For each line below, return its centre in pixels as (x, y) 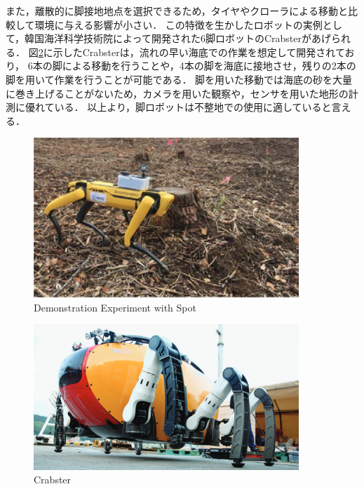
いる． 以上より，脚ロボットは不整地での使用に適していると (193, 107)
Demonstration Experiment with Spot (115, 307)
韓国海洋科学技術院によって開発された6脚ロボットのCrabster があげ (178, 38)
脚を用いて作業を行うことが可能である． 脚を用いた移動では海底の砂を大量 (179, 79)
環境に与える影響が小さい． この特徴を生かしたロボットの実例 (178, 24)
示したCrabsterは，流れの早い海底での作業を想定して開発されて (199, 52)
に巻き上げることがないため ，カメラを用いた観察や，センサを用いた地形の (177, 93)
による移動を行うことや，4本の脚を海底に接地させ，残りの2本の (209, 66)
